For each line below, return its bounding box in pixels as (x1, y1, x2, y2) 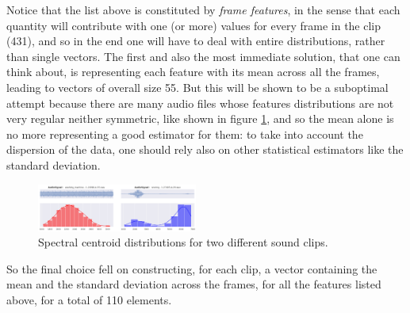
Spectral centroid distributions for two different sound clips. (38, 234, 328, 250)
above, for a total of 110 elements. (6, 291, 172, 307)
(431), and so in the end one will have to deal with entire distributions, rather (6, 32, 385, 49)
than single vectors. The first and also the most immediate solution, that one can (6, 48, 400, 64)
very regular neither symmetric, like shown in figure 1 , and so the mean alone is (6, 110, 394, 127)
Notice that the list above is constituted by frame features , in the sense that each (6, 2, 400, 17)
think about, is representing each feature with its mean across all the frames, (6, 63, 380, 80)
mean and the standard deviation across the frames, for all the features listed (6, 276, 381, 292)
